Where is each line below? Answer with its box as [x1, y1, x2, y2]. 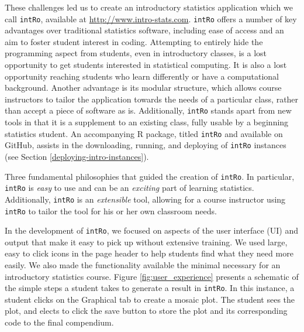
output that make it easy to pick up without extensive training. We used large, [5, 235, 288, 248]
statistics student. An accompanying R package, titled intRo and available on [5, 127, 283, 139]
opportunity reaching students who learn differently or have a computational [5, 70, 279, 82]
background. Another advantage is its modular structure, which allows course [5, 81, 282, 94]
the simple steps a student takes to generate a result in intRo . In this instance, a [5, 282, 295, 294]
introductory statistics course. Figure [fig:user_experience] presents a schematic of [5, 270, 299, 282]
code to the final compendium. [5, 316, 114, 328]
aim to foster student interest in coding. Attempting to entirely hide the [5, 35, 263, 47]
